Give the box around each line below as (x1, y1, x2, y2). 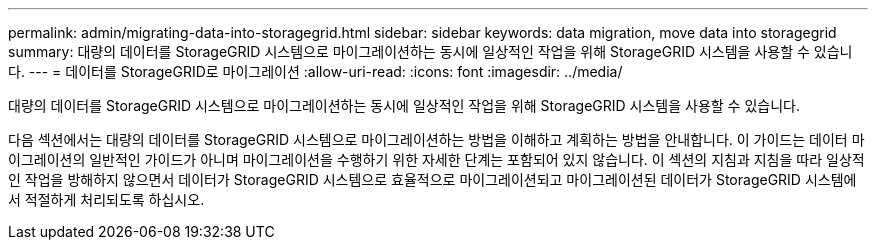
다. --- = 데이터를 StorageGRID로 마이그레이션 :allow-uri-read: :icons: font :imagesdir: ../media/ (8, 63, 623, 80)
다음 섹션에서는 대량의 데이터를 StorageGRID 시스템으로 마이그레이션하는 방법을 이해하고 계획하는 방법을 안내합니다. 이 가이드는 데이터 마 (8, 131, 865, 148)
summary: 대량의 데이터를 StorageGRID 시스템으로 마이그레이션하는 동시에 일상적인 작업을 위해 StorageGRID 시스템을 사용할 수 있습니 (8, 43, 853, 60)
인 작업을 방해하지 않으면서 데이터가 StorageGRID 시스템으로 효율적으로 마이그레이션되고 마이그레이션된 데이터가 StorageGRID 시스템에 (8, 171, 857, 188)
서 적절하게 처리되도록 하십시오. (8, 191, 205, 208)
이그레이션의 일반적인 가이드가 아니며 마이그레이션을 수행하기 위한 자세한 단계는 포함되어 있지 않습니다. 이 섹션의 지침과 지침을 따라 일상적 (8, 151, 865, 168)
